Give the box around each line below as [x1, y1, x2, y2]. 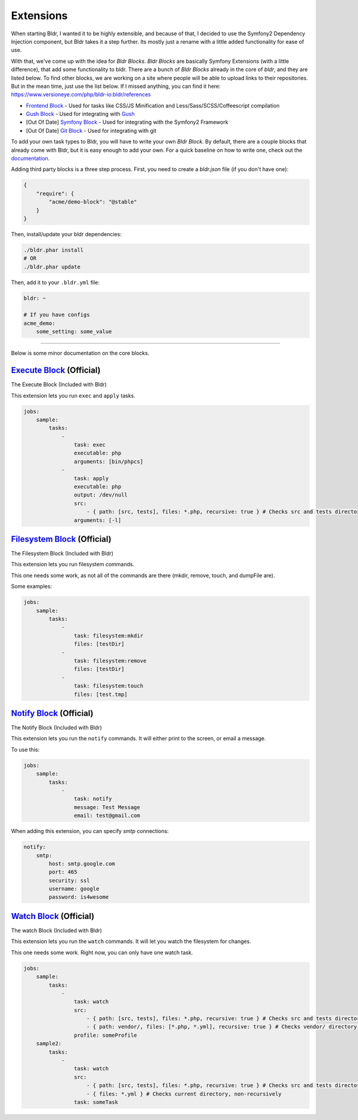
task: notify [73, 795, 112, 802]
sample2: [36, 1040, 62, 1047]
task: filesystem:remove [73, 657, 147, 664]
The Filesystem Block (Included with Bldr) [11, 550, 113, 557]
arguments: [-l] [73, 517, 122, 523]
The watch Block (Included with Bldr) [11, 927, 103, 934]
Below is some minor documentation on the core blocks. [11, 350, 150, 357]
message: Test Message [73, 804, 140, 810]
